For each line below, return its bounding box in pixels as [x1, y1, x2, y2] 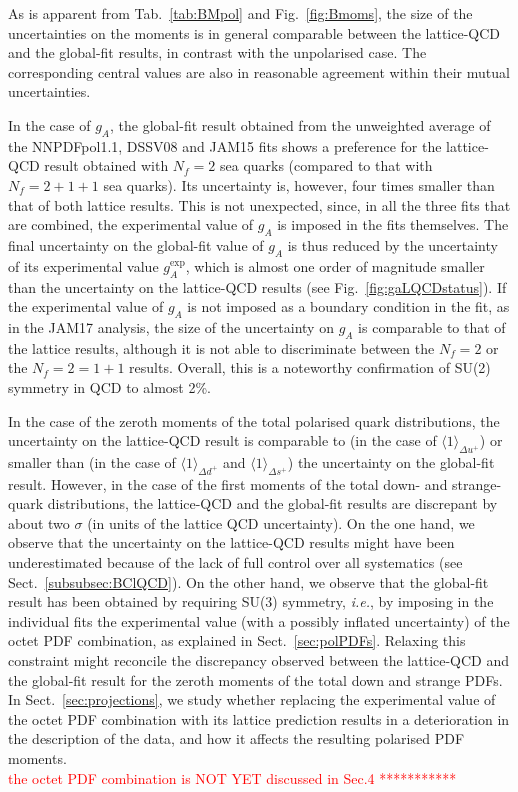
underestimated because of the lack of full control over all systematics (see [8, 552, 463, 573]
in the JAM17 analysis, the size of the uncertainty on [8, 316, 334, 337]
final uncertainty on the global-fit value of [8, 234, 264, 255]
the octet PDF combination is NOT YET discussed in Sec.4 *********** [8, 767, 457, 788]
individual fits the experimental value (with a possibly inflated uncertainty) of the [8, 610, 510, 631]
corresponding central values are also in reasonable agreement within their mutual [8, 61, 510, 82]
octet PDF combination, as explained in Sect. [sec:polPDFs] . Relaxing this [8, 630, 466, 651]
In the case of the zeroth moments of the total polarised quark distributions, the [8, 410, 500, 431]
